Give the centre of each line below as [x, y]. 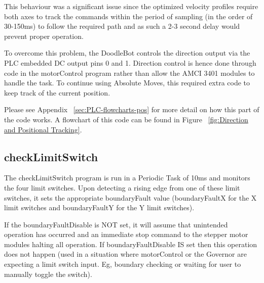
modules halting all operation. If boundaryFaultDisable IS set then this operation [131, 244]
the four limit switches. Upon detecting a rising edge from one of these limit [122, 187]
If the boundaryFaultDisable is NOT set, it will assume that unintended [116, 224]
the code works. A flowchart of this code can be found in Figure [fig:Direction [126, 119]
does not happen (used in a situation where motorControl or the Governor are [125, 254]
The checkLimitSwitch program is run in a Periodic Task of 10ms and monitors [127, 178]
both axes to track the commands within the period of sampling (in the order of [128, 16]
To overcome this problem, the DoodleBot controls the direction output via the [127, 53]
